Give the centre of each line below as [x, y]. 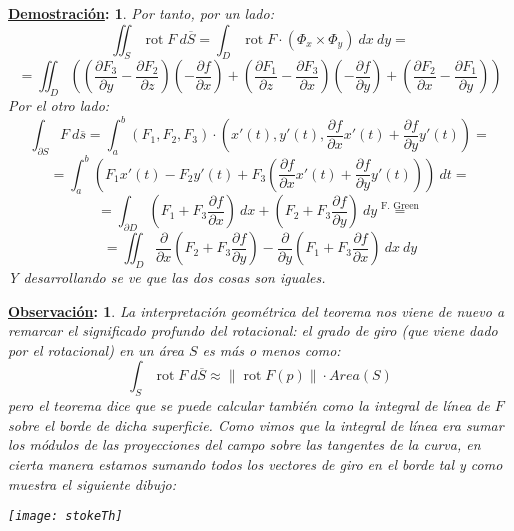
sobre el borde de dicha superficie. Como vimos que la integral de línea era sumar [256, 424]
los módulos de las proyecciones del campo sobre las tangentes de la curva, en [244, 444]
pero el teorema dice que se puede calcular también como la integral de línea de [249, 405]
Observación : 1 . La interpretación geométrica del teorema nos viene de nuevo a [256, 310]
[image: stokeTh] [65, 516]
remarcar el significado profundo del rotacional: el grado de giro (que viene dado [253, 330]
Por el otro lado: [59, 105]
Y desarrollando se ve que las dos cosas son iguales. [167, 276]
